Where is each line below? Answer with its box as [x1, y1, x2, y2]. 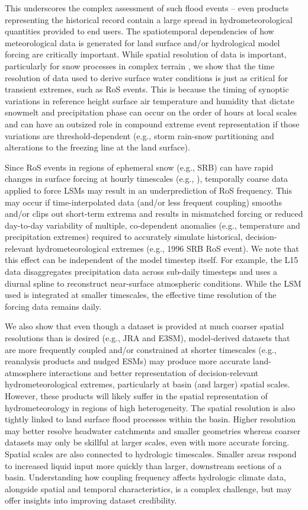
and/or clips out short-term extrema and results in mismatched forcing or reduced [5, 207, 303, 220]
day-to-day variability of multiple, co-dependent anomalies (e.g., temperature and [5, 219, 300, 231]
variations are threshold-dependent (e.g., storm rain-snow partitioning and [5, 129, 274, 142]
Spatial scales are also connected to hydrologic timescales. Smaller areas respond [5, 447, 297, 460]
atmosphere [5, 366, 47, 379]
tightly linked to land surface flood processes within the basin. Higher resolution [5, 413, 296, 425]
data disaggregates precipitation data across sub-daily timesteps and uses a [5, 265, 278, 278]
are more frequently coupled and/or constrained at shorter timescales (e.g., [5, 343, 277, 355]
